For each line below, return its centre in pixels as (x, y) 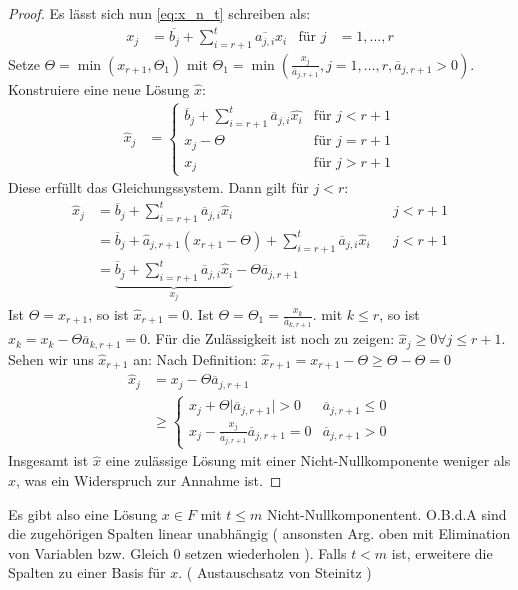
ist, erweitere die (442, 552)
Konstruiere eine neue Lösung (99, 88)
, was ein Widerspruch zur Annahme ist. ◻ (149, 480)
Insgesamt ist (48, 460)
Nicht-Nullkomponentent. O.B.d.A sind (386, 513)
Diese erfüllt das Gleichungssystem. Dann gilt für (158, 187)
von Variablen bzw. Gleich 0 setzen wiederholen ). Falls (177, 552)
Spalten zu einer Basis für (87, 572)
